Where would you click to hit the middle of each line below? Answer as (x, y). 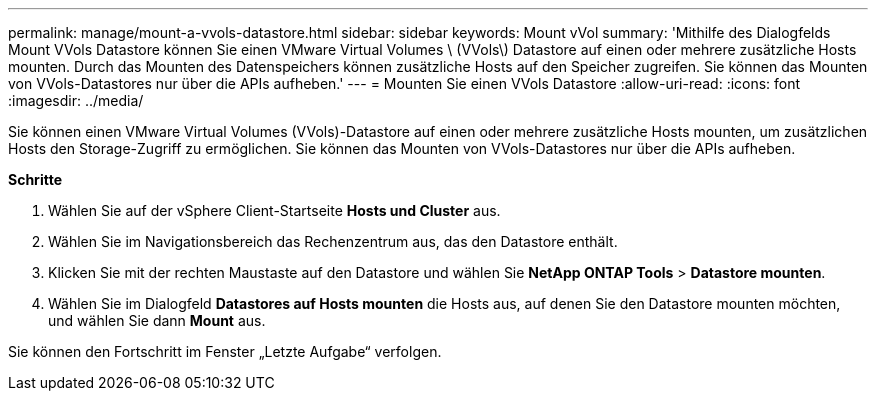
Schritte (35, 179)
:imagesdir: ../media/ (76, 100)
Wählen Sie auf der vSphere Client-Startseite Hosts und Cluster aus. (274, 210)
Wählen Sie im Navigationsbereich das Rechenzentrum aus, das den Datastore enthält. (333, 241)
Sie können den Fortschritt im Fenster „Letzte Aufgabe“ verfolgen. (225, 351)
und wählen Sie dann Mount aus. (157, 320)
